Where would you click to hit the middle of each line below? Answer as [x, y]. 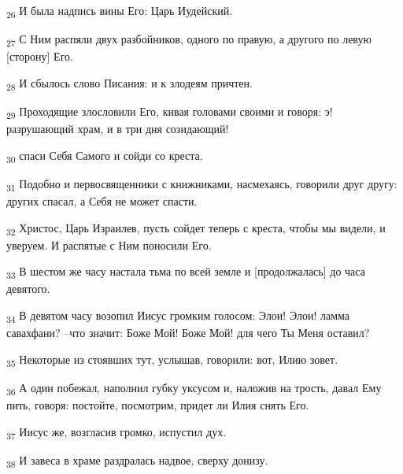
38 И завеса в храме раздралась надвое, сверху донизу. [137, 461]
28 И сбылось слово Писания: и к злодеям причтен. [129, 83]
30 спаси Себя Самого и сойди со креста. [105, 156]
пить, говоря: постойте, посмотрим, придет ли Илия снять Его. [158, 404]
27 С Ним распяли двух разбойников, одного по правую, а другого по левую [189, 40]
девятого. [28, 289]
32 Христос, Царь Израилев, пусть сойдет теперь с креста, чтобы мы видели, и [196, 228]
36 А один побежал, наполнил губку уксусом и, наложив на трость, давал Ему [194, 388]
